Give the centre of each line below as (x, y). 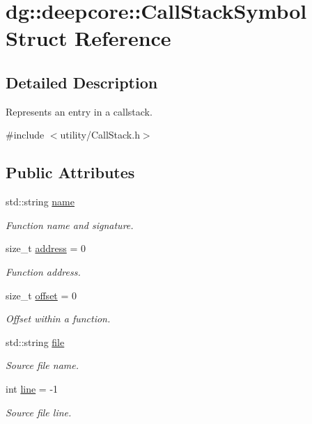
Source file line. (39, 412)
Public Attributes (70, 172)
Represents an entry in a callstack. (79, 111)
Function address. (43, 271)
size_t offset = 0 (41, 295)
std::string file (35, 341)
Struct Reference (88, 38)
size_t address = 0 (46, 248)
